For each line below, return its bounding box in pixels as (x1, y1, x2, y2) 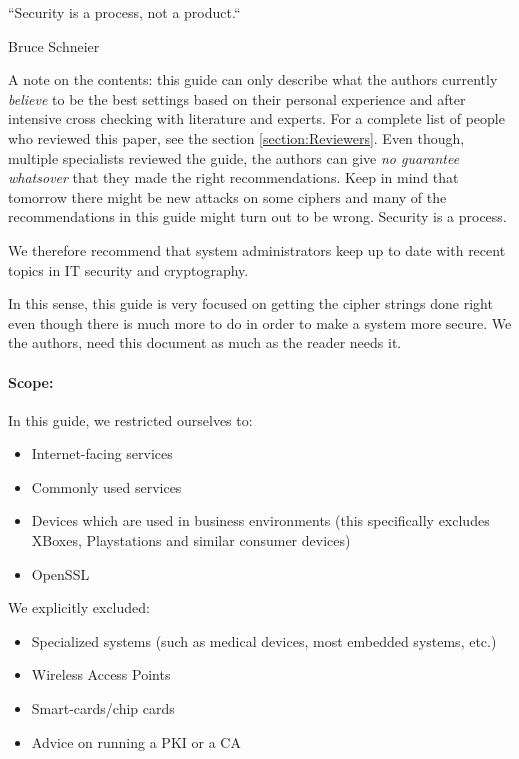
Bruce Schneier (8, 35, 100, 56)
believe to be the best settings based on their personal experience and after (8, 88, 466, 109)
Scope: (8, 371, 54, 392)
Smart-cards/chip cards (31, 698, 175, 719)
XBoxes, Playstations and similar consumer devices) (31, 530, 351, 551)
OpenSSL (31, 563, 90, 584)
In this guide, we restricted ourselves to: (8, 409, 253, 430)
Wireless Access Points (31, 664, 171, 685)
